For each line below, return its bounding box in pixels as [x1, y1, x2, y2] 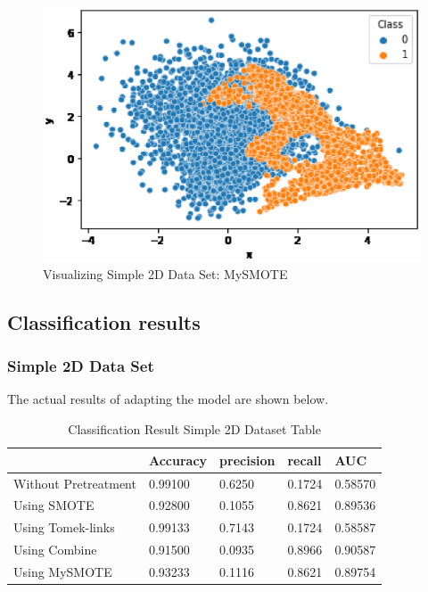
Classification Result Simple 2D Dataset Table [68, 420, 321, 439]
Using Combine [13, 540, 97, 559]
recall [287, 450, 322, 469]
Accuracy [148, 450, 208, 469]
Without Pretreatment [13, 473, 136, 492]
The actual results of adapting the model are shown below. [7, 390, 329, 408]
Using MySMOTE [13, 562, 112, 580]
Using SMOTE [13, 496, 95, 514]
